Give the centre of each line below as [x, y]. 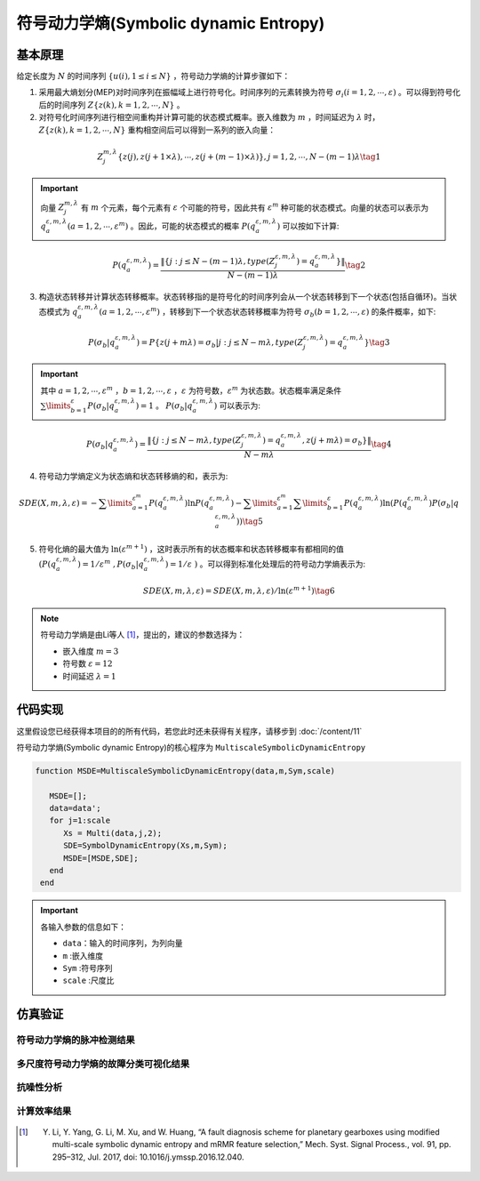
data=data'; [75, 808]
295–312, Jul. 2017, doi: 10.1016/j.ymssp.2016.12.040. [148, 1157]
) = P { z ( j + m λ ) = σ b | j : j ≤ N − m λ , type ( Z [220, 343]
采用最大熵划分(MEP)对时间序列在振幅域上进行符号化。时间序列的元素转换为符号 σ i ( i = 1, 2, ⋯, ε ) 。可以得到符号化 [250, 93]
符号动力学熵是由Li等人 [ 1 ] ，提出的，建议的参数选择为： [143, 635]
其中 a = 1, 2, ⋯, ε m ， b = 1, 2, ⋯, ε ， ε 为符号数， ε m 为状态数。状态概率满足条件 [191, 390]
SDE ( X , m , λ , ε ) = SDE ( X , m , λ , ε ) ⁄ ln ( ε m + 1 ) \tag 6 [239, 590]
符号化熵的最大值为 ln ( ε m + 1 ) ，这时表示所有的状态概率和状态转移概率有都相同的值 [191, 548]
